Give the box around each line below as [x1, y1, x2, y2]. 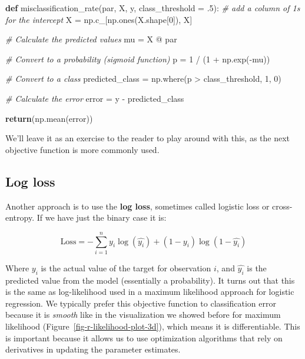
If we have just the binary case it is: [37, 211, 167, 224]
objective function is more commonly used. [5, 143, 160, 155]
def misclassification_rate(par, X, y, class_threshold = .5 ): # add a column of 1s [5, 2, 300, 14]
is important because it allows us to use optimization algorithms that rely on [5, 331, 283, 344]
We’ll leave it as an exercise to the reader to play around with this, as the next [5, 132, 290, 144]
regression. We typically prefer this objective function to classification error [5, 297, 276, 309]
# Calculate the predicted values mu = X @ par [5, 33, 177, 45]
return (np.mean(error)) [5, 112, 93, 124]
